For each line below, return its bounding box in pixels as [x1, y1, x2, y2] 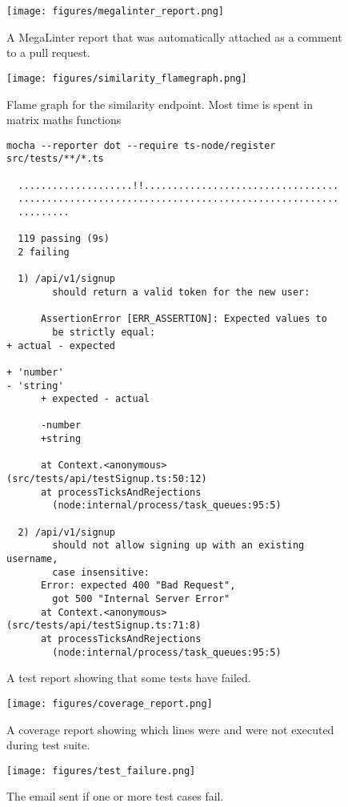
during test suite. [6, 737, 90, 753]
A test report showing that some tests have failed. [6, 669, 251, 686]
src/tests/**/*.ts [6, 153, 104, 165]
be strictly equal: [52, 326, 156, 338]
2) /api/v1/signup [18, 526, 116, 538]
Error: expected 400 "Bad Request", [40, 580, 236, 592]
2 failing [18, 246, 70, 258]
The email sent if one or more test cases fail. [6, 788, 224, 805]
